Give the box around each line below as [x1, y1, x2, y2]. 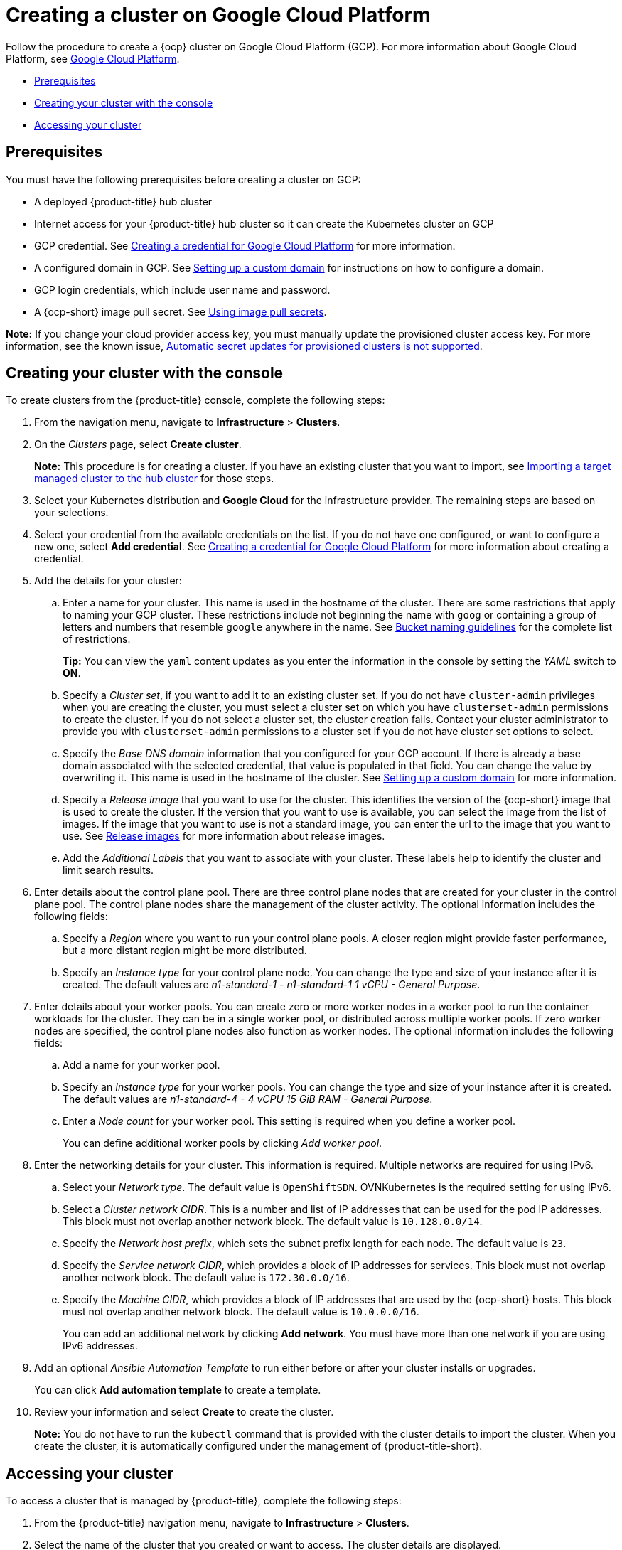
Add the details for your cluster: [34, 574, 182, 587]
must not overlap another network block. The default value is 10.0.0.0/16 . [63, 1305, 419, 1318]
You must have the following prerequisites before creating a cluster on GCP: [6, 173, 361, 186]
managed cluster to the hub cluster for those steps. [34, 472, 274, 485]
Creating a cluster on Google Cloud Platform [6, 3, 431, 27]
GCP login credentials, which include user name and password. [34, 283, 331, 296]
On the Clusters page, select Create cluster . [34, 438, 242, 451]
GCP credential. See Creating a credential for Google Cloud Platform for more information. [34, 239, 456, 252]
